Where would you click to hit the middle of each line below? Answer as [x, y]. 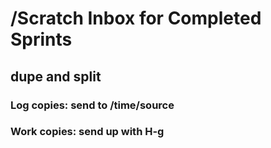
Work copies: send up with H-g [87, 132]
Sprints [41, 39]
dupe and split [56, 76]
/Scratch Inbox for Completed [136, 18]
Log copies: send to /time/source [92, 105]
